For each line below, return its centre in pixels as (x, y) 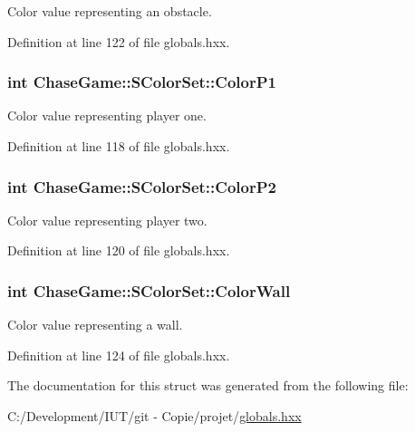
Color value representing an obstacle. (110, 11)
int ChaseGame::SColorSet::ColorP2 (142, 186)
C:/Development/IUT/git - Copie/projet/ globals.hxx (154, 416)
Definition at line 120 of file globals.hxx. (119, 250)
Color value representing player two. (107, 220)
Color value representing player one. (107, 115)
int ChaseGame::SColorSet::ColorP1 (142, 82)
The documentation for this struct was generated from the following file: (208, 385)
